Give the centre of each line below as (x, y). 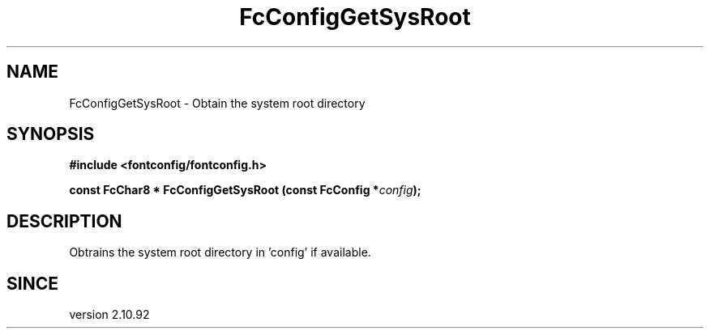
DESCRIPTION (64, 221)
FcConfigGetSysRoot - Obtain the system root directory (217, 103)
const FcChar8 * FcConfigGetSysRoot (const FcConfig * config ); (245, 190)
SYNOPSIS (51, 134)
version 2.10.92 (109, 315)
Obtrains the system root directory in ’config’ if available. (220, 252)
